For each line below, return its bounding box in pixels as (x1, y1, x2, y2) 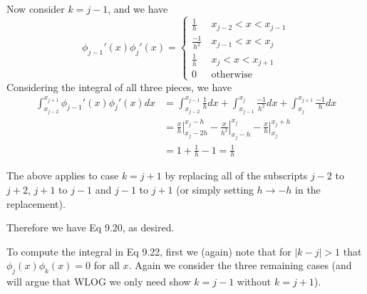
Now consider (6, 1, 65, 16)
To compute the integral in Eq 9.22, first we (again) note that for (6, 243, 291, 258)
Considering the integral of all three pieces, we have (6, 79, 232, 94)
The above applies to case (6, 168, 119, 183)
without (237, 274, 272, 289)
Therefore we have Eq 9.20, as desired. (6, 220, 175, 235)
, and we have (108, 1, 168, 16)
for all (93, 258, 120, 273)
